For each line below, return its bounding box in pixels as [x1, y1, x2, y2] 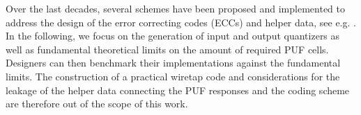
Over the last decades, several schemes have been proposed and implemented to [6, 1, 346, 15]
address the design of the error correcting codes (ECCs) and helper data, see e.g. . [6, 15, 356, 29]
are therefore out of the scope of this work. [6, 96, 188, 111]
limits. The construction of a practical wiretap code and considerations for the [6, 69, 340, 83]
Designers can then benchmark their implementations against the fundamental [6, 55, 341, 70]
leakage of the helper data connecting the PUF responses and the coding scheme [6, 82, 350, 97]
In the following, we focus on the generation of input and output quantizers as [6, 28, 340, 43]
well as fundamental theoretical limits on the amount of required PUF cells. [6, 42, 329, 56]
